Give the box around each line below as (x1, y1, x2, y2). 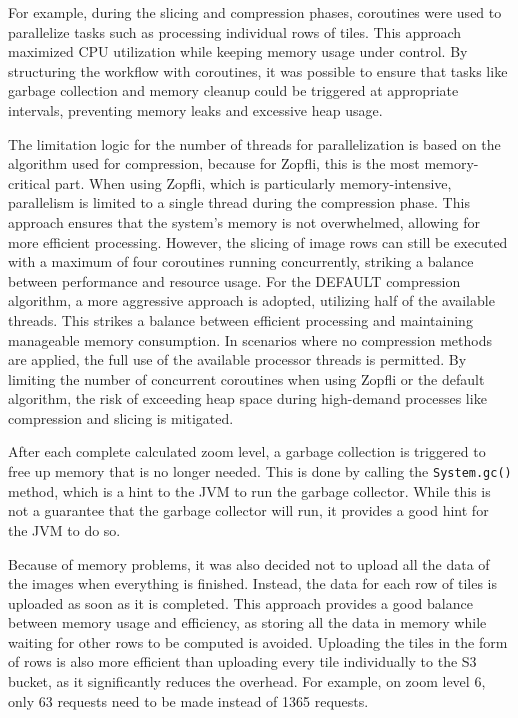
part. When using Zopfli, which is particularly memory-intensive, (54, 172, 452, 193)
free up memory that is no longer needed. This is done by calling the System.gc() (8, 461, 512, 482)
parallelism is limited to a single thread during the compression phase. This (8, 192, 470, 213)
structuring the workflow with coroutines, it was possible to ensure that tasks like (8, 60, 508, 81)
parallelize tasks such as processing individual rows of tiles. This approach (8, 21, 462, 42)
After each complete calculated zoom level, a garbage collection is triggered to (8, 441, 486, 462)
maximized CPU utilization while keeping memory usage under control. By (8, 41, 468, 62)
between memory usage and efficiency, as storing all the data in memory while (8, 612, 487, 633)
